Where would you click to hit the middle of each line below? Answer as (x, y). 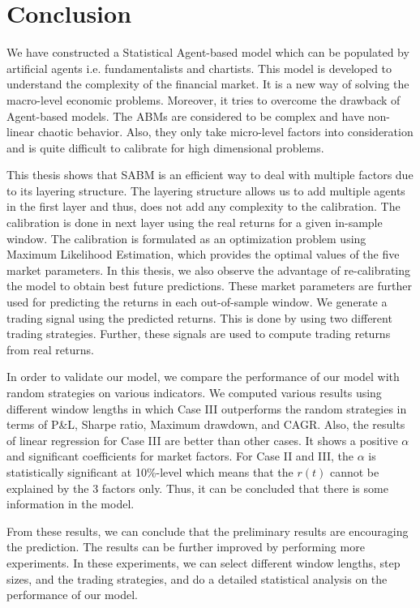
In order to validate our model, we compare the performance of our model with (203, 377)
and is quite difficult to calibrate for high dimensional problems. (165, 147)
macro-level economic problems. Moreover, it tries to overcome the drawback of (204, 99)
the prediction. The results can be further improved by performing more (186, 547)
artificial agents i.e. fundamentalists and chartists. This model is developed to (199, 68)
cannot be (354, 471)
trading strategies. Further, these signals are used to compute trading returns (199, 334)
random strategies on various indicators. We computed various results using (194, 392)
